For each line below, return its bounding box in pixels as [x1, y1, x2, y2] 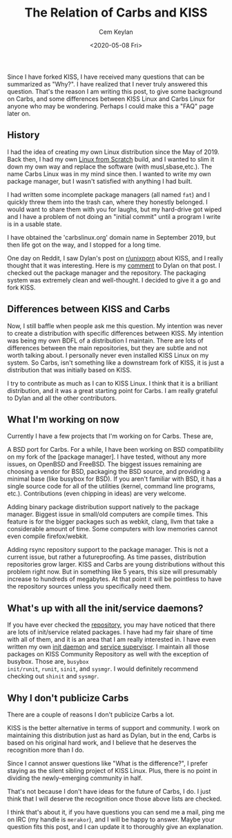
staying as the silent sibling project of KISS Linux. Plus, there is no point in [7, 767, 217, 774]
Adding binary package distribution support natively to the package [7, 503, 200, 511]
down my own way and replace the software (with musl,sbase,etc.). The [7, 162, 213, 171]
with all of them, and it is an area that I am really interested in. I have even [7, 636, 216, 644]
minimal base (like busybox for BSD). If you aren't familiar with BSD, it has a [7, 475, 222, 483]
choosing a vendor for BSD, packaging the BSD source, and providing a [7, 468, 211, 476]
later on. [7, 109, 31, 117]
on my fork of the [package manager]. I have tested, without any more [7, 453, 207, 461]
